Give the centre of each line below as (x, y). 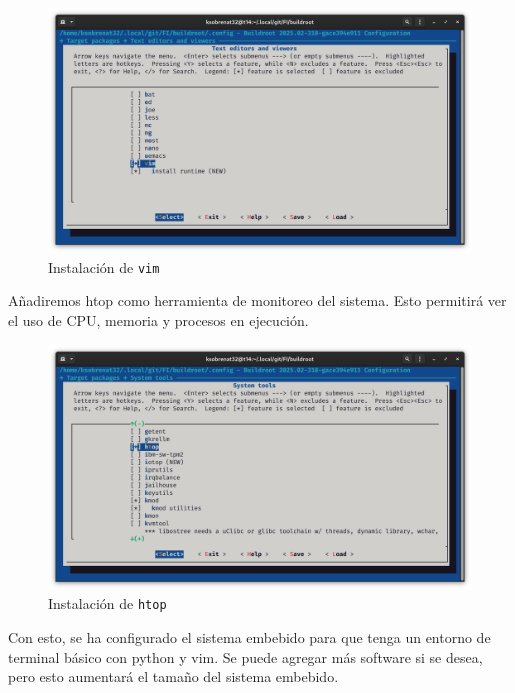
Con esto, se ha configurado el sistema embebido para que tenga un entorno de (249, 636)
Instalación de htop (107, 603)
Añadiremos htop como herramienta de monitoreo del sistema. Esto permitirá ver (257, 300)
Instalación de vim (104, 266)
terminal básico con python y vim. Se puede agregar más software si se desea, (245, 656)
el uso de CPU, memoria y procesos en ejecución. (158, 319)
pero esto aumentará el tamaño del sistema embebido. (173, 676)
